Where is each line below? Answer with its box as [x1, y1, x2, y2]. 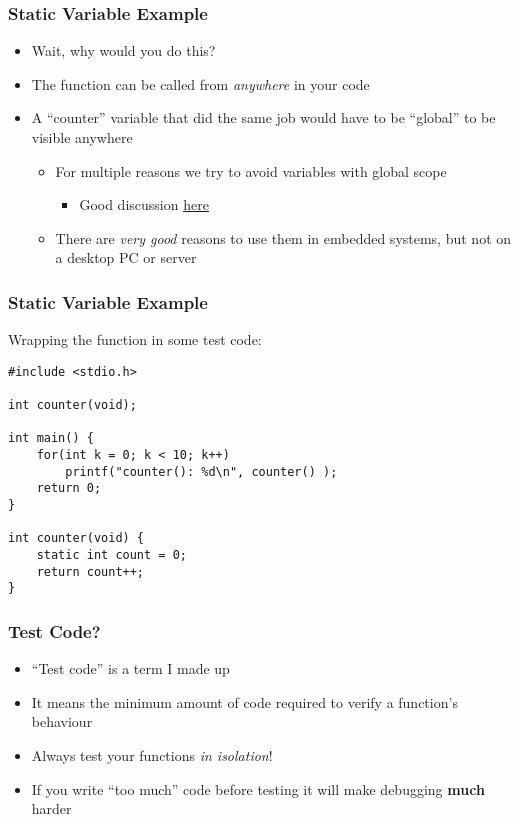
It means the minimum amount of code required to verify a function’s [31, 691, 458, 712]
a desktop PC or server [55, 247, 197, 268]
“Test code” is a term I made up [31, 658, 230, 679]
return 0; [36, 481, 102, 496]
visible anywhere [31, 127, 133, 147]
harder [31, 798, 72, 819]
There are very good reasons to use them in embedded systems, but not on [55, 227, 512, 248]
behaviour [31, 711, 93, 732]
